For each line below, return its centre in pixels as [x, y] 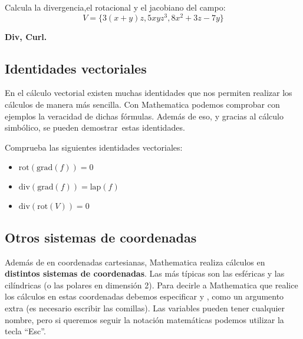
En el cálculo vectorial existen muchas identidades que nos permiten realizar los [149, 93]
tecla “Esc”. [25, 331]
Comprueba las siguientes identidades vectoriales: [94, 147]
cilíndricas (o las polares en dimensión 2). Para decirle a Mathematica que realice [151, 285]
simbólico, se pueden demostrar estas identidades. [95, 127]
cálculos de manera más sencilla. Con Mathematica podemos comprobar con [142, 104]
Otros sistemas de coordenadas [101, 237]
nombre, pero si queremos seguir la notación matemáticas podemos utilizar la [144, 319]
